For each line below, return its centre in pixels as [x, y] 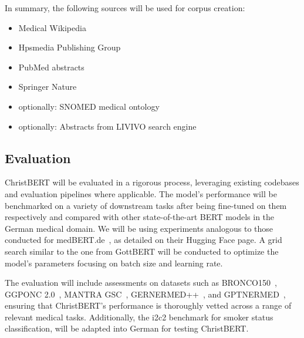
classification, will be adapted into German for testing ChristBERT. [127, 328]
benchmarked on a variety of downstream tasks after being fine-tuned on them [146, 205]
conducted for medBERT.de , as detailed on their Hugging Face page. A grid [143, 240]
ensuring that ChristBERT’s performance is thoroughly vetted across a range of [148, 305]
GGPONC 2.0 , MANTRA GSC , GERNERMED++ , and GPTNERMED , [145, 294]
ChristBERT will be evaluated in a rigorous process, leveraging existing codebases [152, 182]
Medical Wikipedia [52, 27]
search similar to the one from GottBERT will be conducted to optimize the [142, 251]
